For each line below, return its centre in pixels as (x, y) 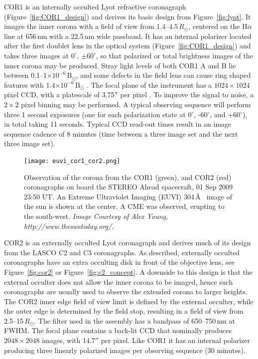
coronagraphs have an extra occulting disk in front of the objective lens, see (119, 262)
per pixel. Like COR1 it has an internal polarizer (175, 340)
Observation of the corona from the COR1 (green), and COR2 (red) (128, 177)
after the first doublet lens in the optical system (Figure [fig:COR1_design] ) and (128, 46)
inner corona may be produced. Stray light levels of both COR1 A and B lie (120, 65)
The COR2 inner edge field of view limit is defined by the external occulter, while (129, 301)
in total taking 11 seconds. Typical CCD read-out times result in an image (118, 124)
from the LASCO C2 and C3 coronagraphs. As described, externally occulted (122, 252)
